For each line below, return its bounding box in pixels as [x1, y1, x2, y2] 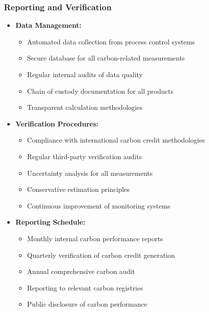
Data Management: [15, 20, 82, 30]
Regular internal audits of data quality [27, 69, 143, 79]
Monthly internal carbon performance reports [27, 233, 163, 243]
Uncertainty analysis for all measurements [27, 167, 153, 178]
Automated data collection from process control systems [27, 36, 195, 46]
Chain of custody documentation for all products [27, 85, 173, 96]
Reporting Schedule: [15, 217, 85, 227]
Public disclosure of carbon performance [27, 299, 147, 309]
